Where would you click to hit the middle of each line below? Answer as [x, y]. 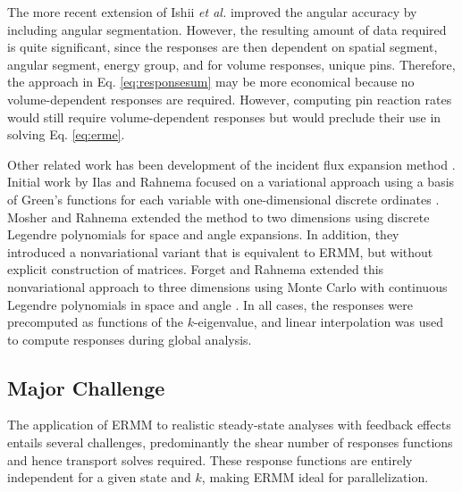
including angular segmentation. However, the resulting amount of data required [227, 29]
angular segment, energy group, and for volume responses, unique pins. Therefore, [231, 64]
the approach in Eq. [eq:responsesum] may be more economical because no [211, 82]
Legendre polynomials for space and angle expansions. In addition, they [203, 234]
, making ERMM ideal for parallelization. [315, 477]
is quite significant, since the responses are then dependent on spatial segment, [223, 47]
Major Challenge [86, 387]
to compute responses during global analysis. [130, 339]
